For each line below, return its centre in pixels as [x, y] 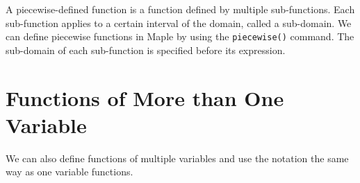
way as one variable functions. [69, 172]
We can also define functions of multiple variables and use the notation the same [177, 158]
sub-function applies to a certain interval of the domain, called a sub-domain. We [179, 23]
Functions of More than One [145, 97]
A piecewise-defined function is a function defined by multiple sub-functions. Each [180, 9]
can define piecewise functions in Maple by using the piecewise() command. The [180, 36]
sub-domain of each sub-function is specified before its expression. [146, 50]
